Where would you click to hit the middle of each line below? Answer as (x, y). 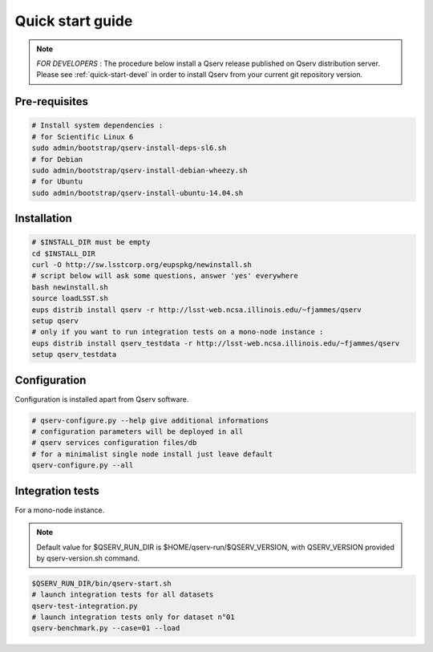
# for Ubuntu (57, 182)
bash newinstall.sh (70, 287)
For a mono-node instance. (60, 510)
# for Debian (57, 159)
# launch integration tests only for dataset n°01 (134, 617)
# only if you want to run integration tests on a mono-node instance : (178, 332)
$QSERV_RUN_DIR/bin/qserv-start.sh (101, 583)
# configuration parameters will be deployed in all (138, 432)
